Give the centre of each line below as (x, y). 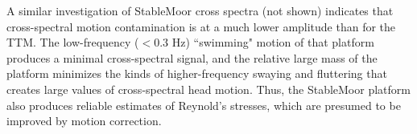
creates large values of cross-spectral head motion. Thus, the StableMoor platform (208, 89)
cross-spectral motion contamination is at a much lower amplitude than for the (201, 26)
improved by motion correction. (84, 121)
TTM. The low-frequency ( (73, 42)
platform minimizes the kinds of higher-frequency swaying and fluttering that (197, 73)
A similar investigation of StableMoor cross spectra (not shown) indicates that (200, 10)
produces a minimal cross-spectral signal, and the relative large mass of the (192, 57)
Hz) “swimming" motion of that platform (273, 42)
